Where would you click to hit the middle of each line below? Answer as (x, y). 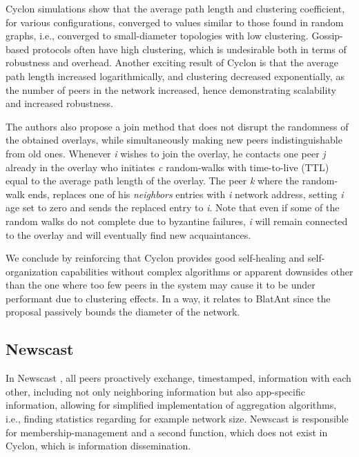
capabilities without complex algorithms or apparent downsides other (207, 271)
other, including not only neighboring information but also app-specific (155, 391)
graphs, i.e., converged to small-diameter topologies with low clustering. (157, 36)
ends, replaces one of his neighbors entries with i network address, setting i (186, 194)
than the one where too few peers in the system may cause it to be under (161, 285)
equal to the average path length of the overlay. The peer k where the (153, 181)
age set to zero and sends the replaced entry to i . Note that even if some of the (173, 207)
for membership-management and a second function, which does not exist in (167, 432)
